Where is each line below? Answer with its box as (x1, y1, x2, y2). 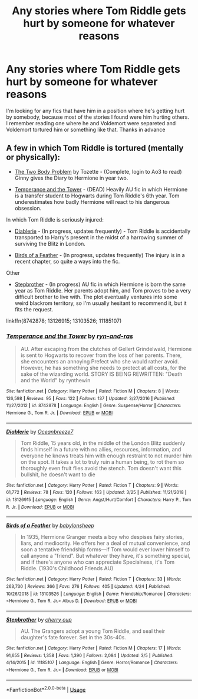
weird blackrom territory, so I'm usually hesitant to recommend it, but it (14, 300, 187, 307)
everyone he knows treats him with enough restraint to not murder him (20, 452, 192, 459)
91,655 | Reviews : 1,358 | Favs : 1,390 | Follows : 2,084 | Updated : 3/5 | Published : (6, 652, 174, 658)
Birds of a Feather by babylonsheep (6, 522, 94, 529)
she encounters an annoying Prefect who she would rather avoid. (20, 358, 179, 365)
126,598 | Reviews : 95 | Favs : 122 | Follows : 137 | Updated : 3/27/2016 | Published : (6, 395, 176, 401)
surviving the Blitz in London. (14, 240, 85, 247)
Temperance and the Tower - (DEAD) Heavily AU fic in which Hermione (14, 186, 188, 193)
